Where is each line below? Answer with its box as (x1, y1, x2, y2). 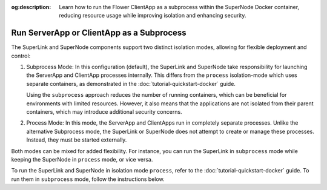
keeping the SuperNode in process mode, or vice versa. (11, 156, 153, 163)
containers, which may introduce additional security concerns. (26, 108, 182, 116)
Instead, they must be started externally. (26, 136, 127, 143)
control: (11, 52, 31, 59)
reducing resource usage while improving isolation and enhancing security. (59, 12, 246, 19)
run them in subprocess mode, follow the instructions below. (11, 175, 165, 183)
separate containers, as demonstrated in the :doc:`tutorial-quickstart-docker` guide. (26, 80, 236, 87)
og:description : (11, 4, 51, 10)
